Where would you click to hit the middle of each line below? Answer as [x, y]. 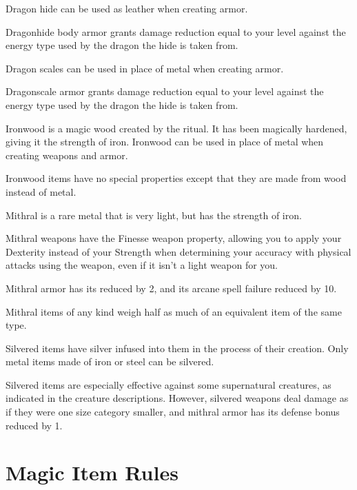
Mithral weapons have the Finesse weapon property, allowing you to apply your [174, 238]
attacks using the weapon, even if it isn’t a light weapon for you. [142, 265]
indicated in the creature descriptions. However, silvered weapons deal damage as [177, 398]
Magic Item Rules [92, 472]
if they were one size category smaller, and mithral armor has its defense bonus [173, 412]
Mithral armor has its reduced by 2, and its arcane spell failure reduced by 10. [171, 288]
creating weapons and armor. [67, 155]
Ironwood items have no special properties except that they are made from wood [176, 178]
